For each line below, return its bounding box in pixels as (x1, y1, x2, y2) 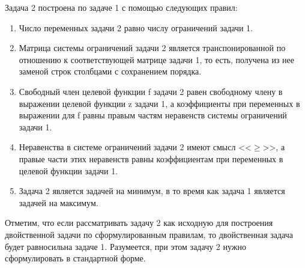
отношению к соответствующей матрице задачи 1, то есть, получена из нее (19, 53, 295, 65)
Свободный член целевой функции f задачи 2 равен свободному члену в (19, 85, 283, 97)
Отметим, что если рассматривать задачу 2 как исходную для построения (5, 216, 273, 229)
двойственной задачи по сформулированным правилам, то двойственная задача (5, 228, 294, 240)
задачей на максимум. (19, 196, 98, 209)
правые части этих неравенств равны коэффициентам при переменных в (19, 152, 283, 165)
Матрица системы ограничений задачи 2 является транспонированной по (19, 41, 286, 54)
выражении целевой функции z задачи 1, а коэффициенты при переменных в (19, 97, 300, 109)
